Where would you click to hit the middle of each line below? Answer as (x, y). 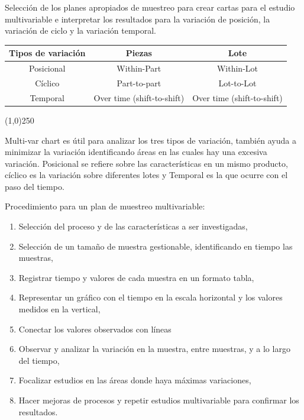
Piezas (139, 53)
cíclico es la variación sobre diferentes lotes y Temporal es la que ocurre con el (146, 175)
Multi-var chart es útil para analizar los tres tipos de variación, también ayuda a (151, 140)
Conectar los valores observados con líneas (95, 329)
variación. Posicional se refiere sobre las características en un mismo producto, (146, 163)
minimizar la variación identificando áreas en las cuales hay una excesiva (136, 152)
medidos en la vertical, (59, 309)
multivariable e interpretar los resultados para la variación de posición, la (138, 19)
